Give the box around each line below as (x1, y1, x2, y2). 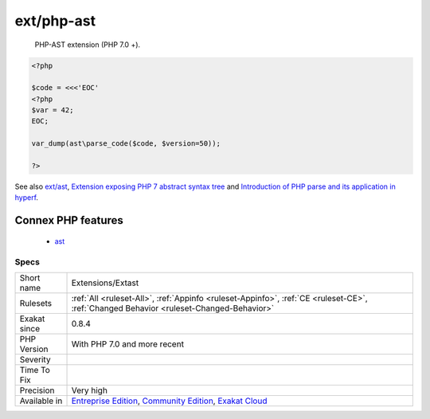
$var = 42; (31, 106, 74, 115)
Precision (19, 385, 55, 396)
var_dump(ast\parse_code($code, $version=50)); (31, 139, 221, 148)
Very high (71, 385, 107, 396)
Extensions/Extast (71, 277, 139, 288)
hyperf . (14, 193, 39, 202)
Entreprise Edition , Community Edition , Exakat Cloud (71, 395, 268, 406)
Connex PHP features (14, 213, 123, 227)
